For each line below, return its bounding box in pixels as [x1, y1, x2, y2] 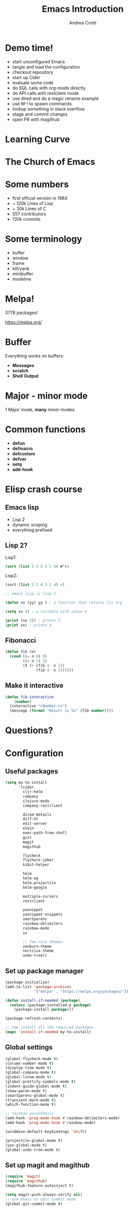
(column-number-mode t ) [5, 1061, 54, 1066]
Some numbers [5, 179, 69, 190]
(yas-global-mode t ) [5, 1142, 48, 1148]
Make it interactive [5, 682, 64, 690]
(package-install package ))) [14, 1007, 74, 1012]
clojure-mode [23, 799, 50, 804]
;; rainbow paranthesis [5, 1111, 54, 1116]
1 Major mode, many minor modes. [5, 406, 76, 412]
